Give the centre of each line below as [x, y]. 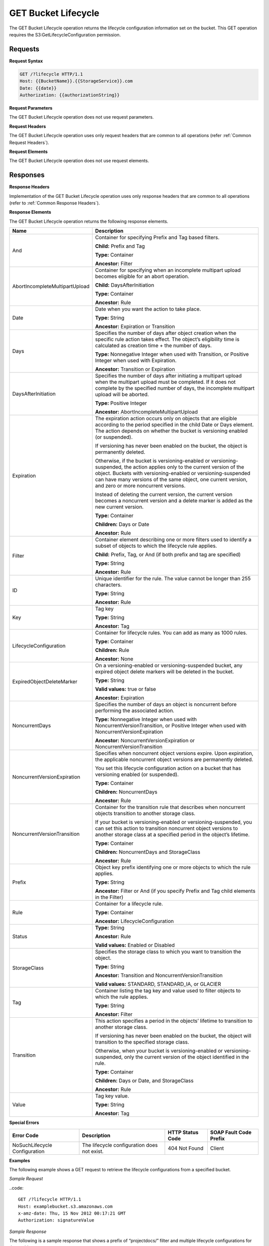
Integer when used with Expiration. [136, 360]
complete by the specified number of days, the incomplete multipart [175, 388]
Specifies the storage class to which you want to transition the [168, 952]
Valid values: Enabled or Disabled [135, 945]
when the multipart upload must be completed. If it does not [165, 382]
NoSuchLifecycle [32, 1145]
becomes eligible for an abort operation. [142, 277]
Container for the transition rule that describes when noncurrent [170, 807]
